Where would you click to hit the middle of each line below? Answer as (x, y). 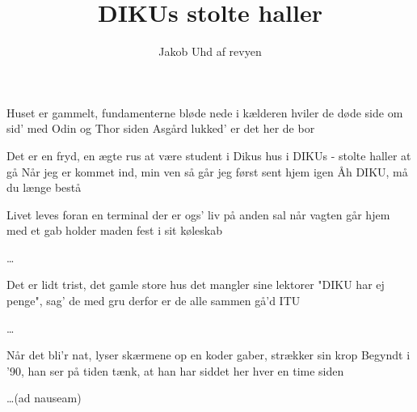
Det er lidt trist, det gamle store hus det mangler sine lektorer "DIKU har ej (196, 285)
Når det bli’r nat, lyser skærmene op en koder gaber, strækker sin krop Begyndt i (208, 355)
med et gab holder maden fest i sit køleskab (115, 230)
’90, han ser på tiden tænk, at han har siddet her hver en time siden (175, 370)
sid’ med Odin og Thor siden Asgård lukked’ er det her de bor (161, 128)
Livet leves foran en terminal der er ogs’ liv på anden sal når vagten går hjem (198, 214)
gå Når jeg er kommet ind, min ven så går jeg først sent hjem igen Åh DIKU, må (207, 171)
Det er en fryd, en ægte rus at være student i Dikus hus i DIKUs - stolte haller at (209, 155)
